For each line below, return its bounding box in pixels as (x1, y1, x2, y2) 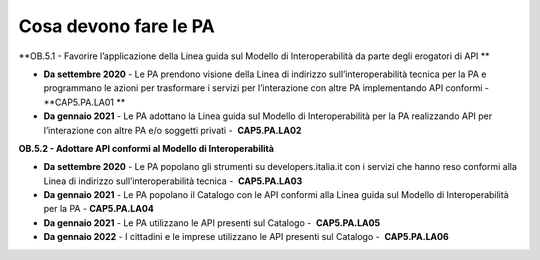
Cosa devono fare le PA (18, 15, 215, 37)
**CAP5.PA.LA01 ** (43, 96, 126, 108)
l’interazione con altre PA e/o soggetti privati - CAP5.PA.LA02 (43, 124, 302, 136)
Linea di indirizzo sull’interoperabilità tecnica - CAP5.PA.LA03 (43, 175, 303, 187)
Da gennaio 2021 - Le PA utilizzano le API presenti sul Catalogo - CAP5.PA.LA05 (43, 216, 380, 229)
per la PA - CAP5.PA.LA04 (43, 203, 154, 215)
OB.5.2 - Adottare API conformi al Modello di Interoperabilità (18, 142, 275, 154)
